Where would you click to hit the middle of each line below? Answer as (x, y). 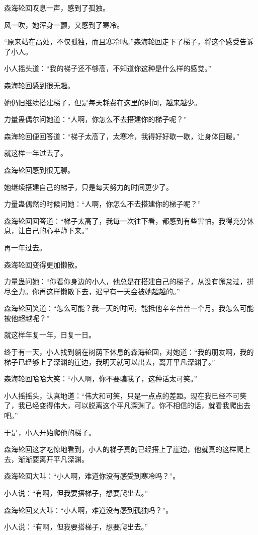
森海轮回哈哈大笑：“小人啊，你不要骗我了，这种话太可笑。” (101, 379)
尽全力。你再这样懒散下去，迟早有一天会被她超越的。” (92, 291)
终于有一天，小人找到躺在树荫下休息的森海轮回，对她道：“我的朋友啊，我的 (129, 352)
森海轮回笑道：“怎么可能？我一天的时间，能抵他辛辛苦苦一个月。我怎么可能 (129, 308)
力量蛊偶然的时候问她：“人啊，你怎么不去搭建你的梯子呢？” (103, 204)
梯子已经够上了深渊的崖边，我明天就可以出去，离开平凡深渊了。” (110, 361)
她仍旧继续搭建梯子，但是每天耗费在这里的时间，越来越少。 (103, 102)
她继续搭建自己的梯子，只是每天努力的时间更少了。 (89, 187)
